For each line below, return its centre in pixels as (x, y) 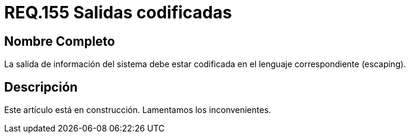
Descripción (41, 87)
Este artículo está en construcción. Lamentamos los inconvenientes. (138, 110)
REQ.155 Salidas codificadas (118, 12)
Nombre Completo (60, 41)
